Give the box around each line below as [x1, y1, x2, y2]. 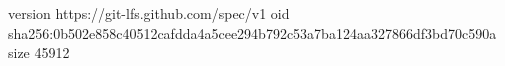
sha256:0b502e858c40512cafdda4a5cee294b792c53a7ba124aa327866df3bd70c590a [8, 22, 497, 43]
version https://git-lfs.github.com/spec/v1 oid [8, 3, 290, 23]
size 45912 [8, 42, 70, 63]
